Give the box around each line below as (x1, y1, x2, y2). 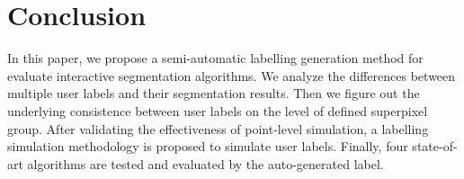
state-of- (412, 137, 458, 156)
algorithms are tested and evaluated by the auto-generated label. (27, 154, 384, 173)
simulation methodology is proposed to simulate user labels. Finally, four (7, 137, 408, 156)
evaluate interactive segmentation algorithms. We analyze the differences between (7, 66, 456, 85)
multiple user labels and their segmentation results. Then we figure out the (7, 84, 420, 103)
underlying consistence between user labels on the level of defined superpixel (7, 101, 428, 120)
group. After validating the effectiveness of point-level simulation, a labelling (7, 119, 429, 138)
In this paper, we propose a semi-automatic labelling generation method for (7, 49, 424, 67)
